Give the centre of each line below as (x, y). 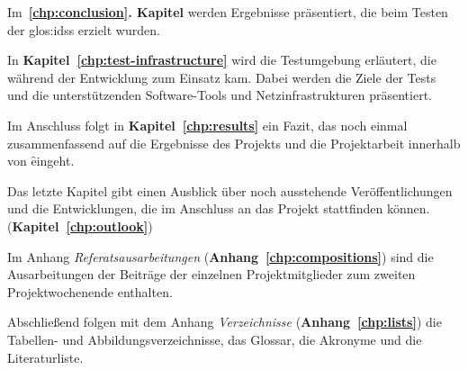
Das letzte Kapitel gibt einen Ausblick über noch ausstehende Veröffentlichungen (230, 190)
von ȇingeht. (41, 161)
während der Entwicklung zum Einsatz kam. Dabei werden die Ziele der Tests (222, 77)
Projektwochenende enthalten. (90, 291)
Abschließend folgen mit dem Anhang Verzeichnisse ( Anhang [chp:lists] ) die (225, 322)
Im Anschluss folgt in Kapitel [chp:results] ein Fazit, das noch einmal (207, 125)
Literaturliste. (45, 357)
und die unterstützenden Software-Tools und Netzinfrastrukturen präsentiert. (220, 95)
